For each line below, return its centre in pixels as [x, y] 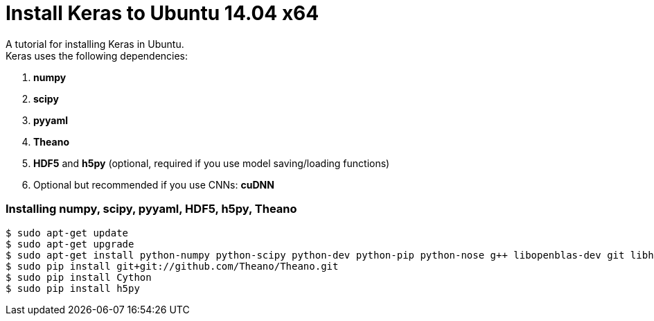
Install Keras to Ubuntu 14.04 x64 [162, 13]
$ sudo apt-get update [67, 233]
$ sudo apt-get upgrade [70, 244]
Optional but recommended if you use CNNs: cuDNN [154, 184]
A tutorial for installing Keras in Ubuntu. [95, 44]
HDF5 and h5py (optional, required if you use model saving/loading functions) [212, 163]
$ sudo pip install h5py [73, 288]
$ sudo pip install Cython [79, 277]
